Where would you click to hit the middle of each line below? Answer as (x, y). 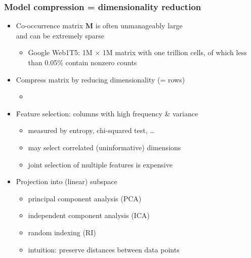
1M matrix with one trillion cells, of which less (175, 52)
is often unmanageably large (139, 26)
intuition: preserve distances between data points (104, 249)
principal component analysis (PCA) (85, 198)
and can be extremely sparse (60, 35)
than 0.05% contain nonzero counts (82, 62)
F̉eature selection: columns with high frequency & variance (107, 113)
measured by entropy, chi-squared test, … (91, 130)
